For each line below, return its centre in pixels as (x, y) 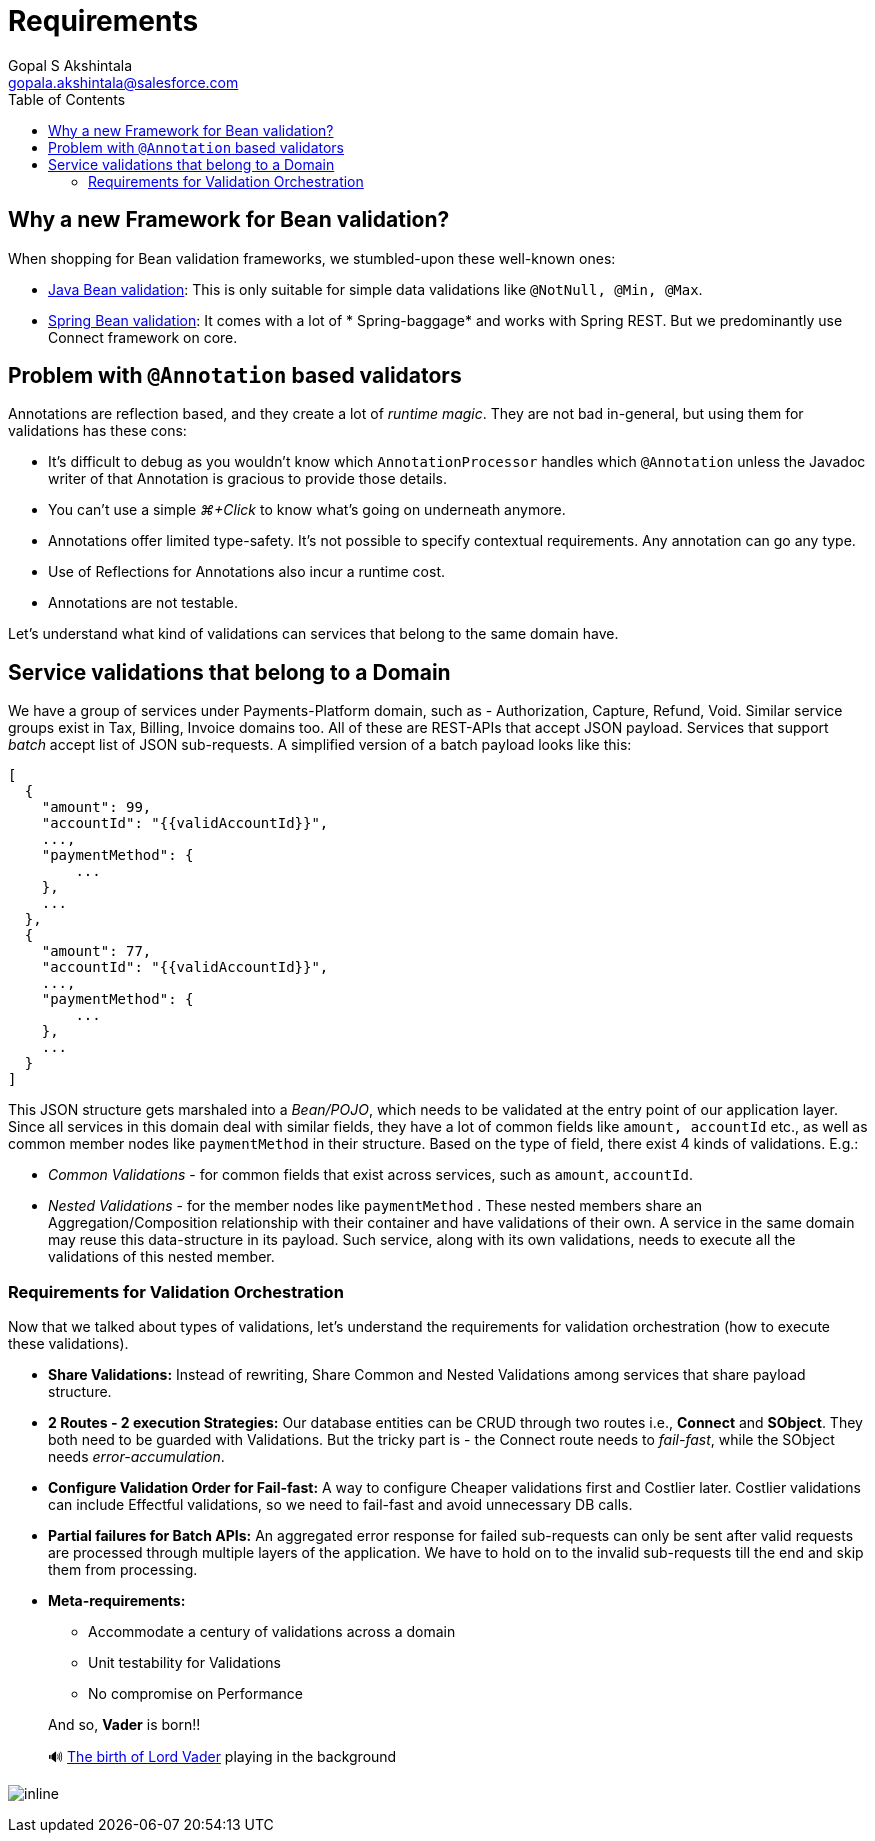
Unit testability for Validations (184, 1663)
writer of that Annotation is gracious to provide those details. (247, 479)
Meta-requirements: (117, 1601)
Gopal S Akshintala (70, 65)
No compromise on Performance (196, 1694)
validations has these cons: (97, 431)
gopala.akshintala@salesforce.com (123, 82)
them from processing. (123, 1570)
